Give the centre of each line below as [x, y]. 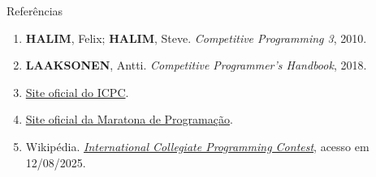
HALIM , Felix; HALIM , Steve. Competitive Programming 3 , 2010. [196, 38]
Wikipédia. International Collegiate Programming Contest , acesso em [197, 146]
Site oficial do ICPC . [77, 92]
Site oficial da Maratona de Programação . [129, 119]
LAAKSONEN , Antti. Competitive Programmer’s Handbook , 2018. [196, 65]
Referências [35, 11]
